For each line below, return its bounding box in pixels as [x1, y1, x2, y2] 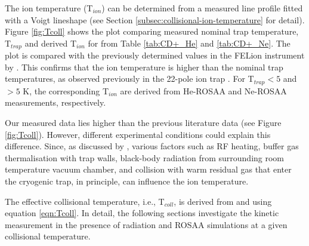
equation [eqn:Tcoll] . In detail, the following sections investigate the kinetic [5, 207, 279, 219]
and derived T [24, 36, 77, 49]
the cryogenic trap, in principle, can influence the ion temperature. [5, 175, 249, 187]
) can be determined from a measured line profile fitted [101, 2, 303, 14]
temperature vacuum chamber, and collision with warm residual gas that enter [5, 163, 292, 176]
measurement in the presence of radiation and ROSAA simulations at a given [5, 218, 288, 230]
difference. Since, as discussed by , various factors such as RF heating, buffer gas [5, 140, 299, 152]
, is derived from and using [174, 195, 272, 207]
